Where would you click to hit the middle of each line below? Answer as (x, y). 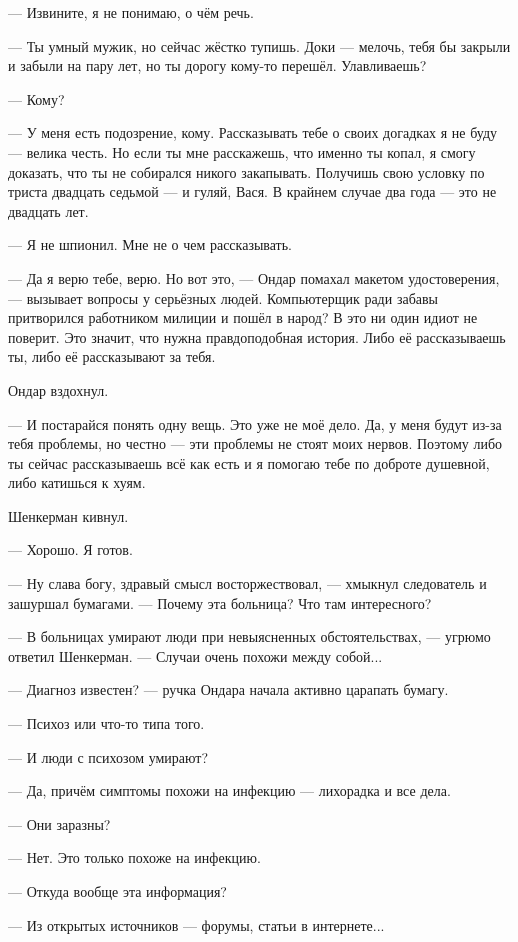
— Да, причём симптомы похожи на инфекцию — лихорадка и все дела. (229, 790)
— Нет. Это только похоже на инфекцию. (134, 857)
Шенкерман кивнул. (68, 515)
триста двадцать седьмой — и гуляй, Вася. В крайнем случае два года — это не (252, 191)
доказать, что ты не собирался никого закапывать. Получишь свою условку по (246, 171)
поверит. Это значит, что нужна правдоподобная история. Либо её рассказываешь (257, 336)
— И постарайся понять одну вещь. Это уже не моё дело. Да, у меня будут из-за (255, 423)
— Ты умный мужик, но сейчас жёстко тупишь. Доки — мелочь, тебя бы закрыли (259, 45)
